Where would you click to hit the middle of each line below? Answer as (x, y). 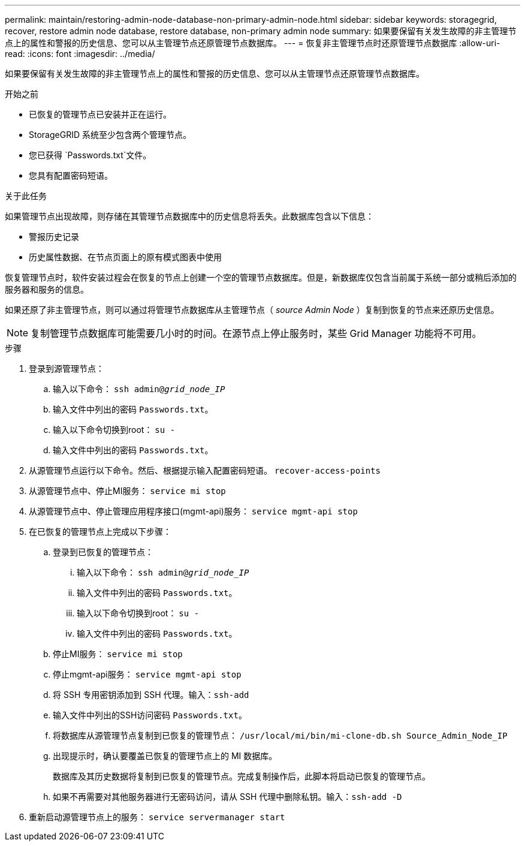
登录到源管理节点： (67, 368)
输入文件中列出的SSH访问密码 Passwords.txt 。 (150, 715)
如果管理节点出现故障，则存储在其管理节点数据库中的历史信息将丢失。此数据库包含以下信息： (189, 216)
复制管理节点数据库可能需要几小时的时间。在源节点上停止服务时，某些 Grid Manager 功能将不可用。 (256, 333)
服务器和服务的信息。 (47, 289)
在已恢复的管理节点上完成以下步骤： (100, 532)
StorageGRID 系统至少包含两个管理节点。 (110, 135)
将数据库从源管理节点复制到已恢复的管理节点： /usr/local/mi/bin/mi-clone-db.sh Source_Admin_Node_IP (280, 735)
